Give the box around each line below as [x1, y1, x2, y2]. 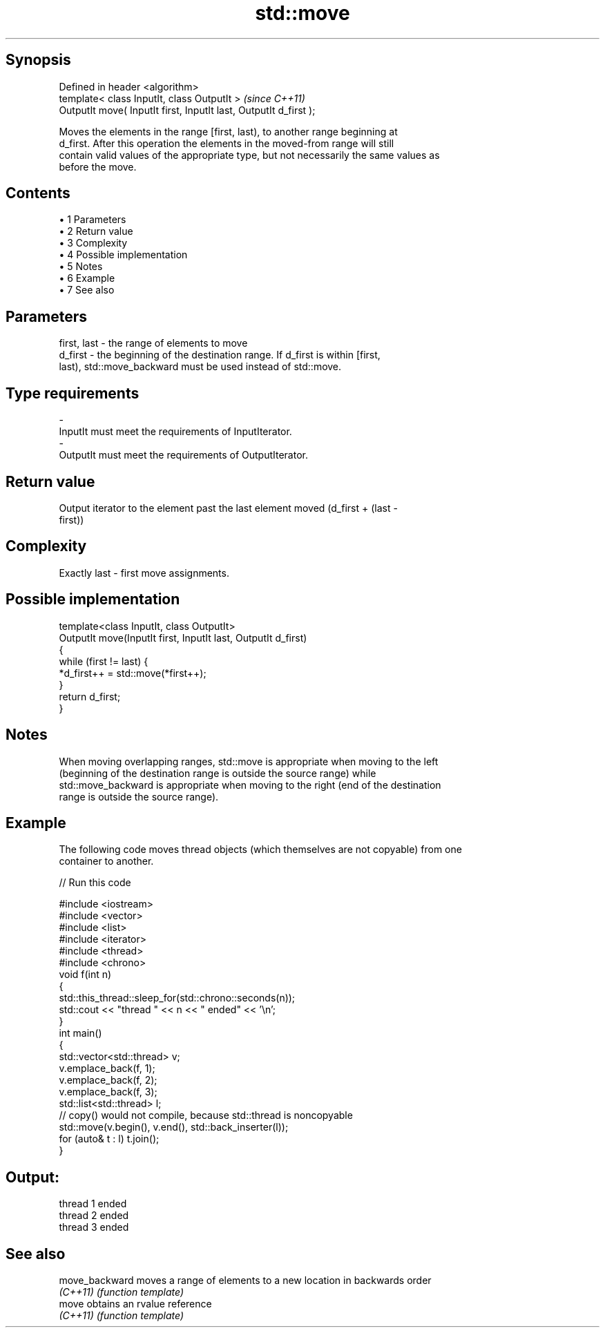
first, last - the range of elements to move [59, 337, 248, 349]
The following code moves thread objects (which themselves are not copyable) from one [59, 843, 462, 856]
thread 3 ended [59, 1221, 129, 1234]
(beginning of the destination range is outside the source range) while [59, 767, 376, 779]
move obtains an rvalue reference [59, 1298, 212, 1310]
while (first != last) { [59, 655, 148, 667]
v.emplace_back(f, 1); [59, 1062, 155, 1075]
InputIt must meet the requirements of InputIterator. [59, 425, 292, 438]
